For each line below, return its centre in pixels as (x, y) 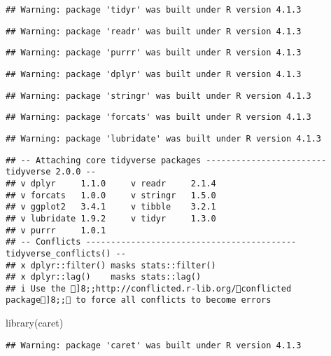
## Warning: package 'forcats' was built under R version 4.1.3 (159, 117)
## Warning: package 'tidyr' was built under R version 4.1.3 (154, 10)
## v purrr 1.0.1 (56, 230)
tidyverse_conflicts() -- (66, 253)
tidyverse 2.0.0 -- (51, 172)
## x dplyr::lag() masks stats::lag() (104, 277)
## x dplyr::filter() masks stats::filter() (111, 265)
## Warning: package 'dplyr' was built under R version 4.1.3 (154, 74)
